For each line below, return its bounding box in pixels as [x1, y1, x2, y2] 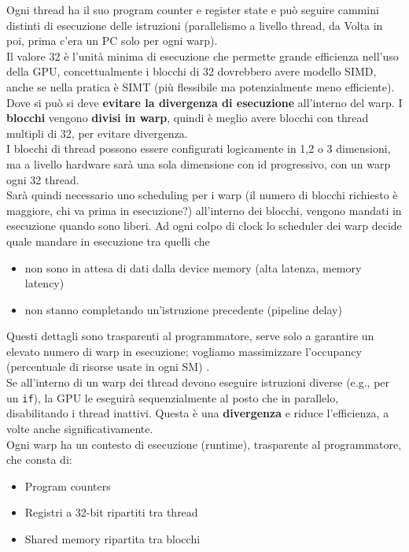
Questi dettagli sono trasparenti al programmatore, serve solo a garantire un [6, 328, 374, 344]
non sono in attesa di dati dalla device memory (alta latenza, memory [24, 259, 362, 276]
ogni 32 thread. [6, 171, 79, 187]
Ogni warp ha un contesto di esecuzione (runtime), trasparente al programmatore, [6, 435, 402, 452]
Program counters [24, 477, 111, 494]
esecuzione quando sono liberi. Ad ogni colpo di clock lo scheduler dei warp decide [6, 217, 402, 234]
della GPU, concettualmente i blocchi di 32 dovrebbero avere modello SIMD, [6, 63, 377, 80]
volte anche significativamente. [6, 420, 153, 436]
